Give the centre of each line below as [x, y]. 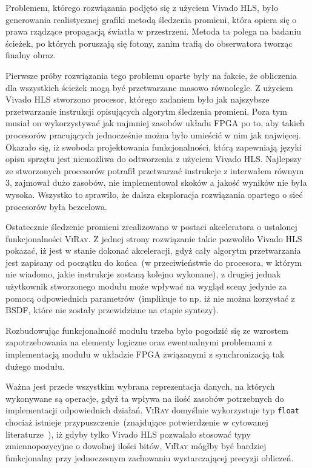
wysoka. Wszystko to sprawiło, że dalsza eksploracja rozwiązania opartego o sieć [154, 194]
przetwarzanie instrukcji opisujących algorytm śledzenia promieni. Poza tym [146, 111]
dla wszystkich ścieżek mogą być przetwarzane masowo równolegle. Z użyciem [149, 87]
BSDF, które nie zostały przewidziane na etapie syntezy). [112, 310]
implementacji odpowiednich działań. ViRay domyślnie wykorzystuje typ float [152, 410]
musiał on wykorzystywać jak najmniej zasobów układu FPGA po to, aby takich [155, 123]
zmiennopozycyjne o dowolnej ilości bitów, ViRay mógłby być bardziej [136, 446]
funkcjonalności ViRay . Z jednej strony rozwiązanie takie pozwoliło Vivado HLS [154, 238]
